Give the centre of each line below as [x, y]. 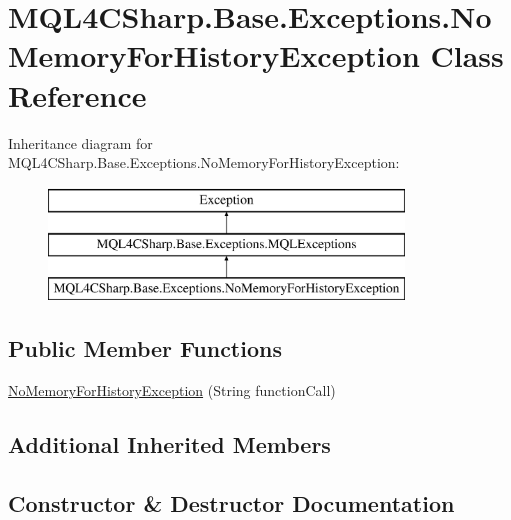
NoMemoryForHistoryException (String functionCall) [172, 389]
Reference [77, 94]
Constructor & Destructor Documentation [231, 502]
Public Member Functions [145, 348]
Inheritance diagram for [80, 142]
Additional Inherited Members [169, 443]
